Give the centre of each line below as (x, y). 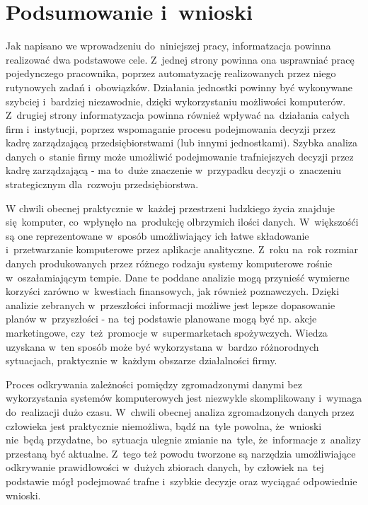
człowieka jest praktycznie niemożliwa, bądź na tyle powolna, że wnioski (164, 425)
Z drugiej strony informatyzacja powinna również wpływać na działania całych (178, 115)
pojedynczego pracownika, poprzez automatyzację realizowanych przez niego (171, 73)
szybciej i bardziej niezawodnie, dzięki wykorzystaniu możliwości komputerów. (176, 101)
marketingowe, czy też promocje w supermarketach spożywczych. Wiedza (167, 332)
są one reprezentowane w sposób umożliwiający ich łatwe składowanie (157, 235)
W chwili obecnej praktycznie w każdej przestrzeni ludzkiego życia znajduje (170, 208)
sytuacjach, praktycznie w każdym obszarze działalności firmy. (142, 360)
